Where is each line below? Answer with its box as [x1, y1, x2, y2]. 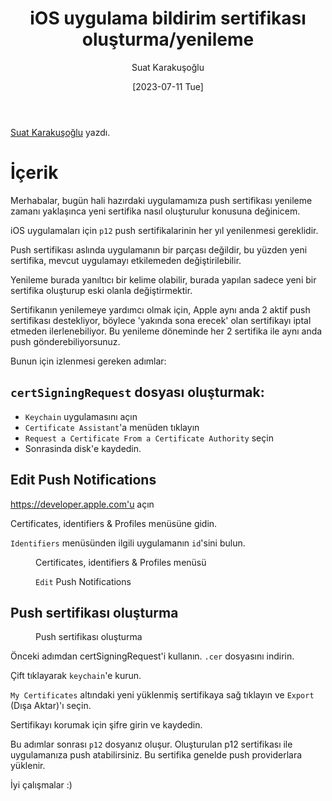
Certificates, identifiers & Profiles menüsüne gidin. [10, 517, 218, 529]
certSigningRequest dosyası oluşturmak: [10, 384, 265, 401]
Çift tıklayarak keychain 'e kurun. [10, 670, 142, 682]
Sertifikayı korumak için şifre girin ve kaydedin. [10, 719, 203, 731]
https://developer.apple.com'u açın [10, 498, 155, 510]
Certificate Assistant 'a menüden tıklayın [24, 421, 200, 433]
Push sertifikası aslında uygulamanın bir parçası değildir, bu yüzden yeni [10, 243, 308, 256]
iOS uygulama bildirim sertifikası [29, 7, 307, 30]
